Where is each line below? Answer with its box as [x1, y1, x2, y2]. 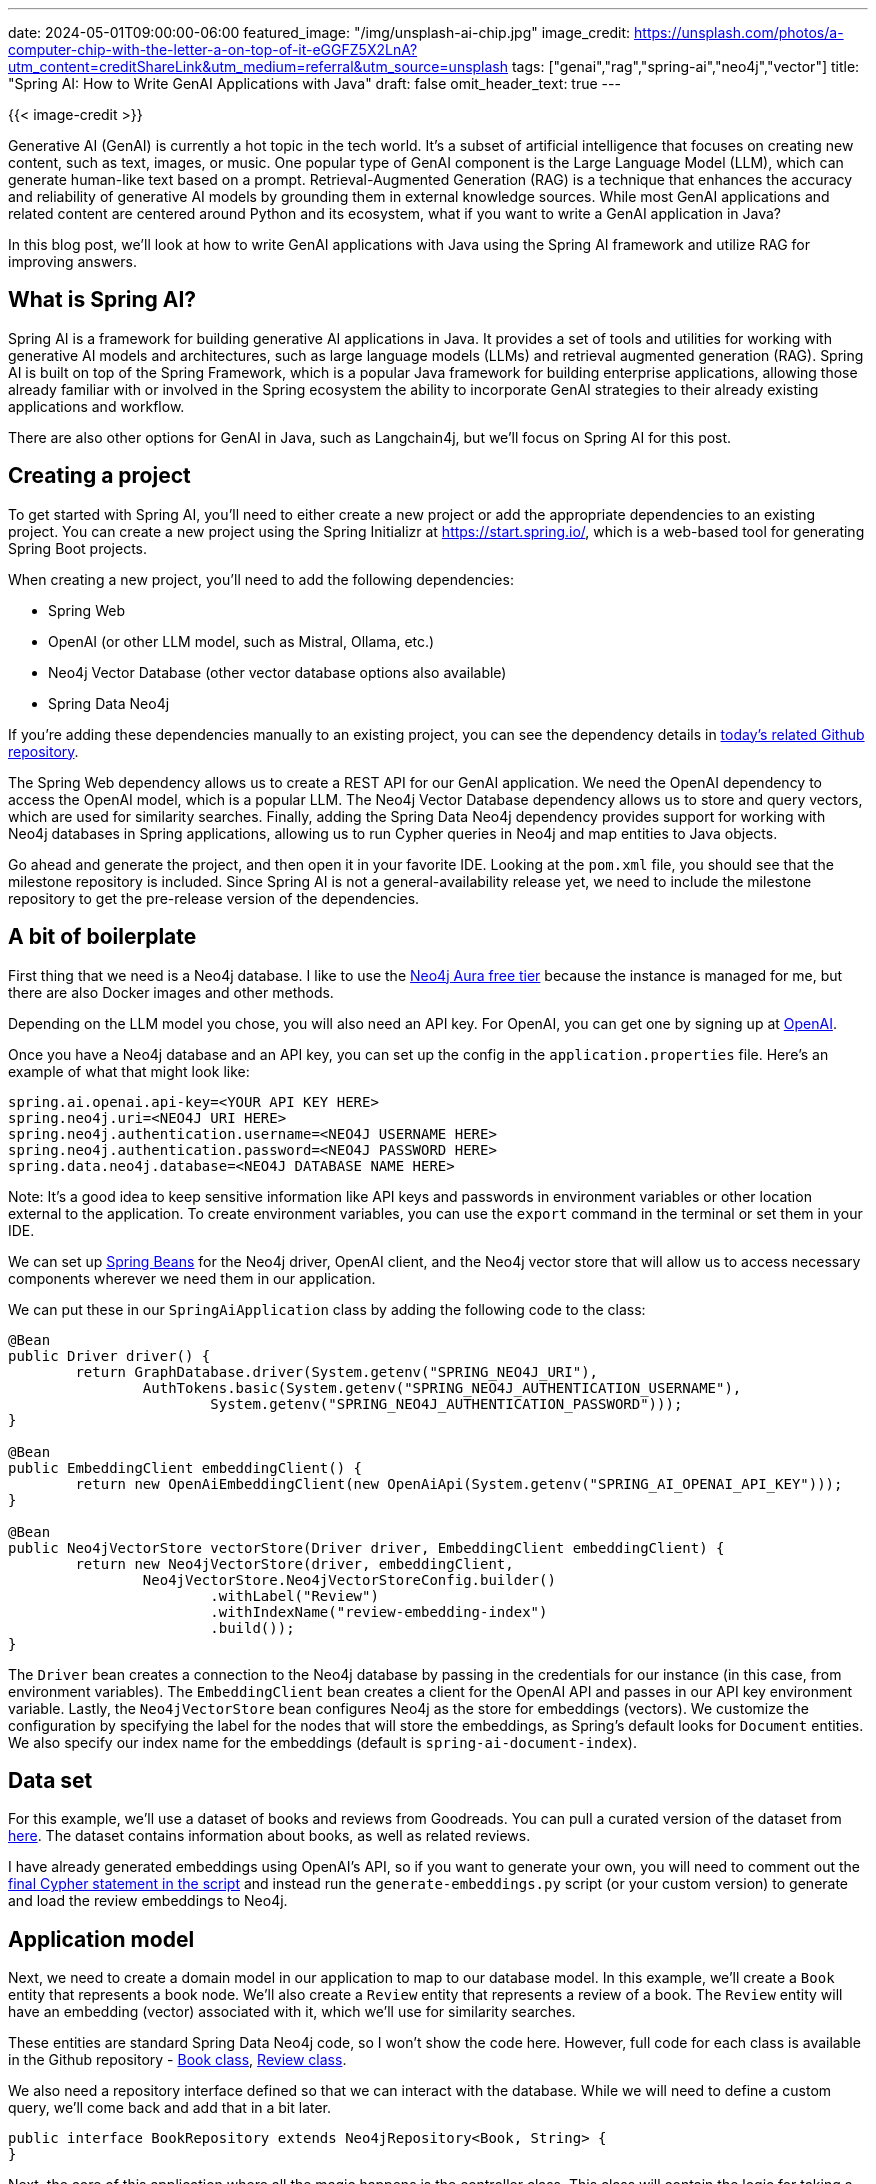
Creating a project [8, 463, 191, 489]
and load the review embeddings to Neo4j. [8, 1892, 288, 1910]
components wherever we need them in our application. [8, 1269, 376, 1287]
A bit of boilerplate [8, 924, 197, 950]
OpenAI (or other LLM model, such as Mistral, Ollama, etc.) [48, 632, 435, 650]
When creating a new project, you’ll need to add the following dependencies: [8, 570, 514, 588]
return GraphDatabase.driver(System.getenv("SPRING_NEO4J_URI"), [75, 1363, 599, 1380]
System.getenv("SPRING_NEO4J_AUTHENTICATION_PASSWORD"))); [210, 1395, 683, 1412]
